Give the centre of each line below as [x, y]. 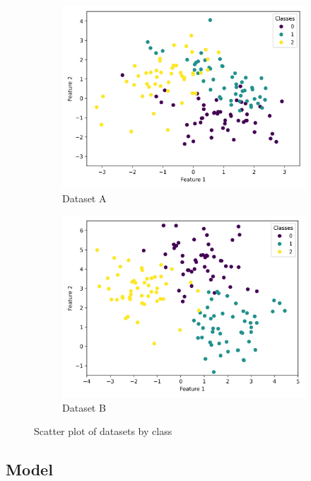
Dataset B [84, 407]
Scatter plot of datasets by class [103, 431]
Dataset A [84, 198]
